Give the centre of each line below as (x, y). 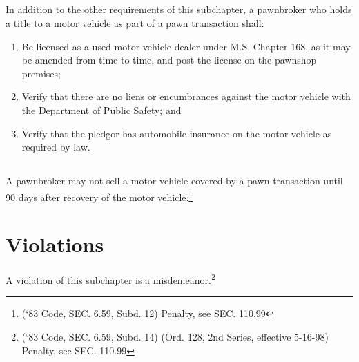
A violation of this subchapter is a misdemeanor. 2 (110, 279)
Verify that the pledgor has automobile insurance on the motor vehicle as (177, 133)
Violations (55, 244)
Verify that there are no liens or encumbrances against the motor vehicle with (186, 96)
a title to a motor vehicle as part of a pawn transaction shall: (135, 22)
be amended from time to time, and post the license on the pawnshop (169, 60)
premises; (41, 73)
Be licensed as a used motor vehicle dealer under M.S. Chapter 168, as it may (186, 46)
